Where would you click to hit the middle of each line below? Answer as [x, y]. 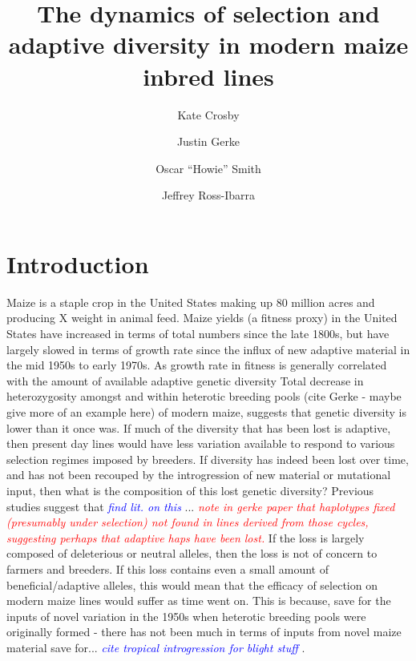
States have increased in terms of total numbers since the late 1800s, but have [198, 333]
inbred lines [208, 76]
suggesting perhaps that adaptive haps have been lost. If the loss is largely [186, 537]
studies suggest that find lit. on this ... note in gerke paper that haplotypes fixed [201, 506]
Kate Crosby [208, 114]
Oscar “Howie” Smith [208, 168]
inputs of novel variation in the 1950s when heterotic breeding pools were [186, 616]
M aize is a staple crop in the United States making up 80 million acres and [191, 302]
